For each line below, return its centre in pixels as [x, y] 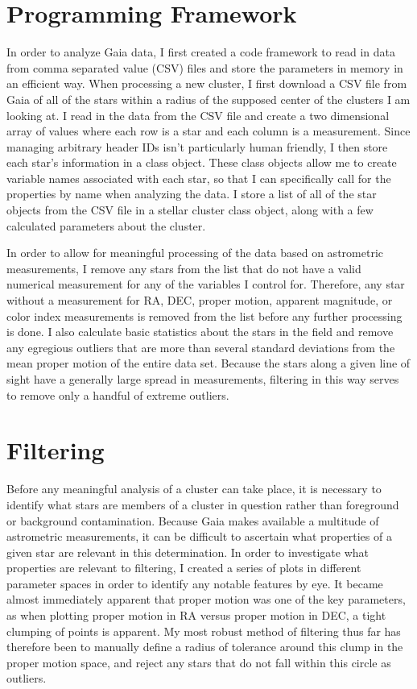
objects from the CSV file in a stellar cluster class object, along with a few [190, 210]
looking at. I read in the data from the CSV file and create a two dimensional [198, 115]
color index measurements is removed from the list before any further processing [204, 315]
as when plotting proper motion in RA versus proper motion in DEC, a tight [196, 615]
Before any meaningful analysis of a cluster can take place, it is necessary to [194, 489]
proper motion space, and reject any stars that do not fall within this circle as [199, 662]
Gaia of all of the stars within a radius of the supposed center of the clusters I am [208, 99]
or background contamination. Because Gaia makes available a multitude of [193, 520]
